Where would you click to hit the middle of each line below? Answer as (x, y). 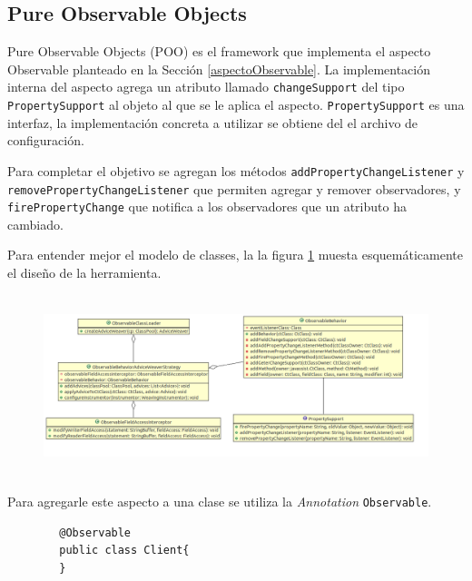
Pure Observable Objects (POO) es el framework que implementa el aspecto (219, 51)
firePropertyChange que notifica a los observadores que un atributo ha (207, 207)
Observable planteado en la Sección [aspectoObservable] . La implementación (219, 69)
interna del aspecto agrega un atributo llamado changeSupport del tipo (206, 87)
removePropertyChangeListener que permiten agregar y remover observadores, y (234, 188)
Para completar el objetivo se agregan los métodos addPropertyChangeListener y (236, 170)
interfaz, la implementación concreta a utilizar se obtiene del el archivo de (213, 122)
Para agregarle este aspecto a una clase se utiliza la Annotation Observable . (220, 502)
